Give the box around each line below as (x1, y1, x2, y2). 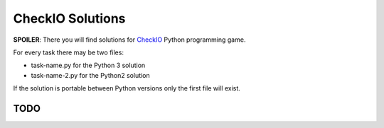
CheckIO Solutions (13, 11, 126, 26)
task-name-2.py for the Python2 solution (31, 71, 151, 79)
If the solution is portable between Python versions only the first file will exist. (13, 84, 241, 93)
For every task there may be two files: (13, 48, 124, 57)
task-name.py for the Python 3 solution (31, 61, 146, 70)
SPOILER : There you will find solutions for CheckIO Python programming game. (13, 35, 246, 44)
